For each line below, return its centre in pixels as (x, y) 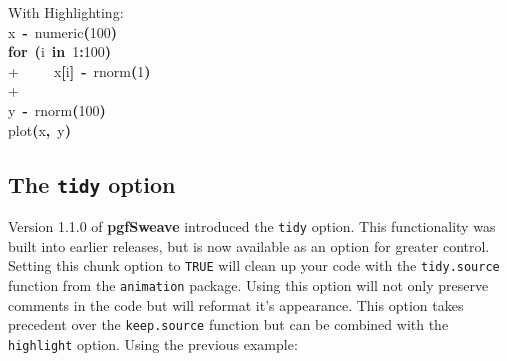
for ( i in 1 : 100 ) (59, 51)
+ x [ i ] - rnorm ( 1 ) (79, 70)
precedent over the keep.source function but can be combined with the (228, 324)
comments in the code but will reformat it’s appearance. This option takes (236, 304)
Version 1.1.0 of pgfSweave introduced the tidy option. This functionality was (252, 225)
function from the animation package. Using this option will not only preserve (248, 284)
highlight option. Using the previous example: (153, 343)
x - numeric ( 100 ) (62, 31)
